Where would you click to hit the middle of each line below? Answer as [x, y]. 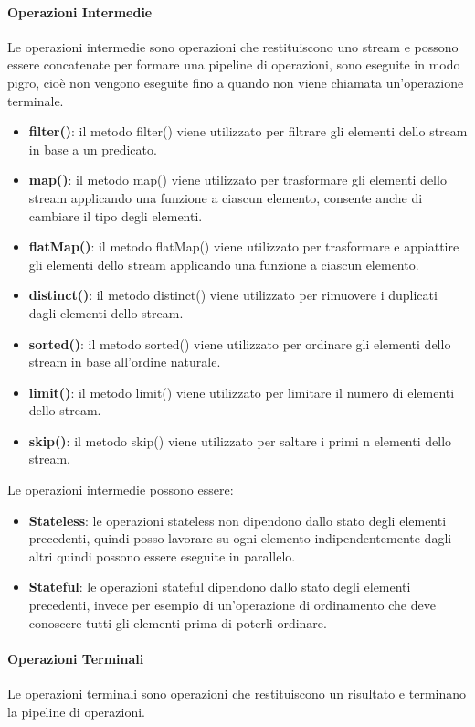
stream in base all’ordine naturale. [125, 362]
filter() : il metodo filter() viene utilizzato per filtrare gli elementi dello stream [248, 131]
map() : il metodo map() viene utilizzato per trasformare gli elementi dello [237, 180]
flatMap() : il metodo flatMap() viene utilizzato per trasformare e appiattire [244, 246]
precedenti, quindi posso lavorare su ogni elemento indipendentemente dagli [240, 538]
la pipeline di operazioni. [76, 711]
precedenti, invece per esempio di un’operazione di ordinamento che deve [232, 605]
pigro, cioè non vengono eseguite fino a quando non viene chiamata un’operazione [236, 82]
